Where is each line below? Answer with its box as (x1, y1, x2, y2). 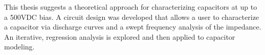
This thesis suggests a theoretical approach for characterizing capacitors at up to (4, 2, 257, 12)
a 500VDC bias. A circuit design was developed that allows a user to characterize (4, 11, 259, 22)
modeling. (4, 41, 35, 52)
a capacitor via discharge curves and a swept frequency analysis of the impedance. (4, 21, 261, 32)
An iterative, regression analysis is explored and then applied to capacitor (4, 31, 235, 42)
